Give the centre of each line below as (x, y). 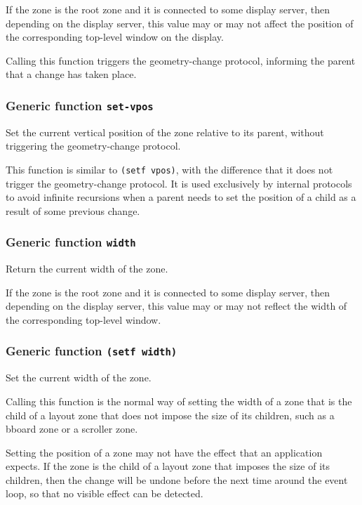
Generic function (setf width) (92, 351)
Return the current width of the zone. (87, 269)
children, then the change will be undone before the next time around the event (177, 479)
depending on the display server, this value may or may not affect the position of (180, 23)
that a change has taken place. (71, 74)
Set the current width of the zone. (79, 378)
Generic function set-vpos (80, 105)
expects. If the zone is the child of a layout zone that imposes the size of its (168, 466)
